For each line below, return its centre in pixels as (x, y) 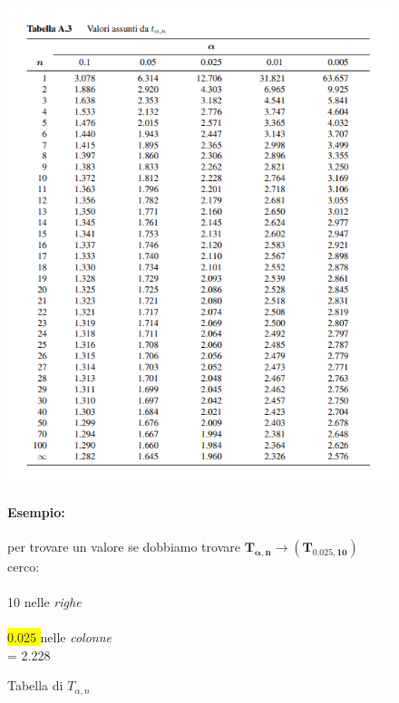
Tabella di (35, 685)
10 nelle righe (44, 602)
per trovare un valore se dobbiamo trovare (124, 546)
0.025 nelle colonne (60, 637)
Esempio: (36, 511)
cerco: (24, 566)
